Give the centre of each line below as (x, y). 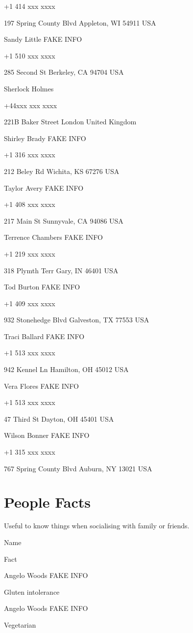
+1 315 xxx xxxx (30, 452)
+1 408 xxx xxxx (30, 204)
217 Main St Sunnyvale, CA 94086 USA (64, 220)
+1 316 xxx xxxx (30, 155)
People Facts (48, 502)
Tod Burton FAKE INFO (42, 287)
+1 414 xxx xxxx (30, 6)
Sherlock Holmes (29, 88)
